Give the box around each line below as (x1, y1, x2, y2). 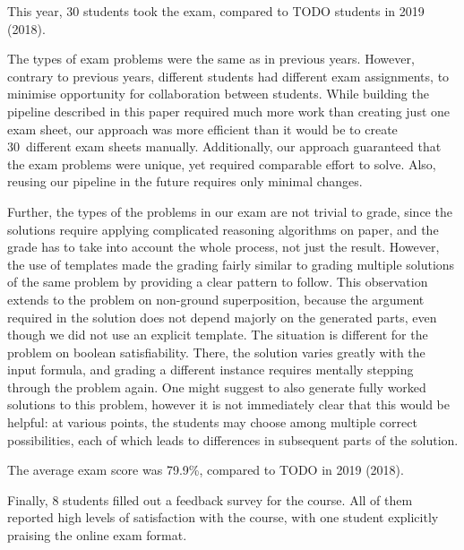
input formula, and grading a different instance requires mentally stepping (7, 360, 414, 379)
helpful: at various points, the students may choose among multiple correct (7, 413, 417, 432)
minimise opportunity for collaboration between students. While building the (7, 84, 429, 103)
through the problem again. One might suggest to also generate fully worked (7, 377, 426, 396)
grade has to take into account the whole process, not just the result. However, (7, 237, 440, 256)
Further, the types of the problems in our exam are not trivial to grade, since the (7, 202, 452, 220)
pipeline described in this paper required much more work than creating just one (7, 101, 451, 120)
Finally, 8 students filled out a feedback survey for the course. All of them (7, 490, 413, 509)
